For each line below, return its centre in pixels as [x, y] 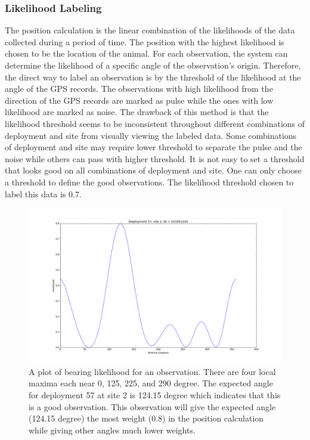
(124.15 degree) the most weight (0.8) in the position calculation [146, 418]
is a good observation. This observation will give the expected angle [152, 406]
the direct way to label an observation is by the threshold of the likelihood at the [153, 77]
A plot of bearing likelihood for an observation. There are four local [152, 371]
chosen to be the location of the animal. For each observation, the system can [146, 53]
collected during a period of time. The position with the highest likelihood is [145, 41]
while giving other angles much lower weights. [112, 430]
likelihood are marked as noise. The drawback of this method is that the [137, 112]
